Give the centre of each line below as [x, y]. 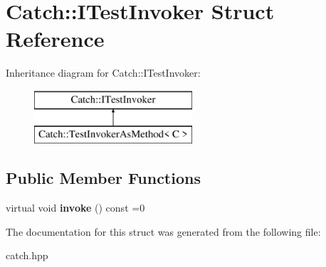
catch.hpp [27, 255]
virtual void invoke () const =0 [75, 208]
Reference [55, 39]
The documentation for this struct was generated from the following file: [163, 231]
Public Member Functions [103, 178]
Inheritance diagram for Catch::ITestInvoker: [103, 73]
